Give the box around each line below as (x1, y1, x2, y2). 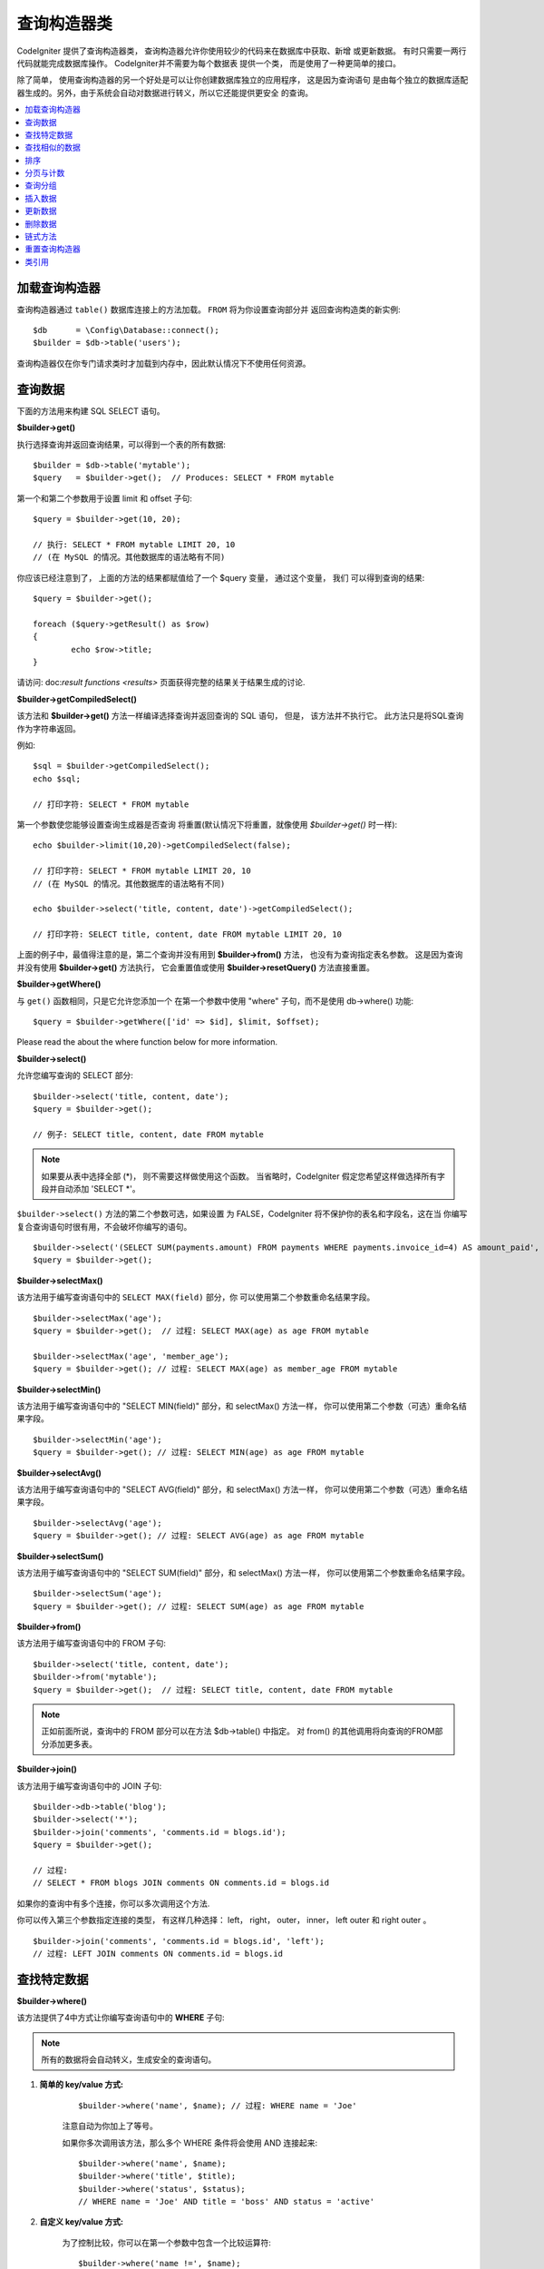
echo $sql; (33, 773, 82, 784)
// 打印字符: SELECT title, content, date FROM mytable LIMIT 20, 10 (33, 929, 342, 939)
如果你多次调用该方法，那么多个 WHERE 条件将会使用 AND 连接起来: (62, 2137, 318, 2148)
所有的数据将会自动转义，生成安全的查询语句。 (41, 2054, 217, 2065)
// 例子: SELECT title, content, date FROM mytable (33, 1129, 265, 1139)
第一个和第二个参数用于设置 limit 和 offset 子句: (16, 493, 192, 504)
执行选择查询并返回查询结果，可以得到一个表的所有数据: (16, 438, 227, 449)
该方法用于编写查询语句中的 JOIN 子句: (16, 1780, 162, 1792)
